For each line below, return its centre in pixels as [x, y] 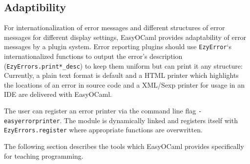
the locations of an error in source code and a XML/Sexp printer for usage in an [125, 84]
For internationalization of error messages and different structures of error [115, 27]
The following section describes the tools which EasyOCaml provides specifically [124, 146]
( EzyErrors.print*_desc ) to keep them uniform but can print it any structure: [123, 65]
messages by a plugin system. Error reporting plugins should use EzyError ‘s [118, 46]
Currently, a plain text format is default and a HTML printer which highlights [121, 75]
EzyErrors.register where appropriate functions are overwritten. [103, 130]
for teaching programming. [44, 155]
